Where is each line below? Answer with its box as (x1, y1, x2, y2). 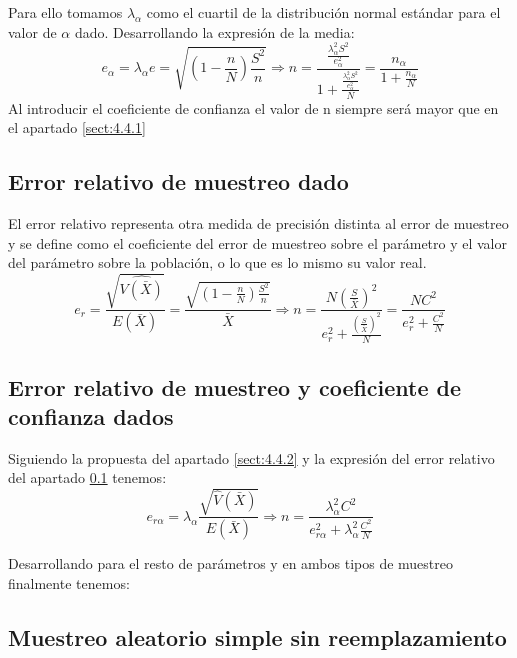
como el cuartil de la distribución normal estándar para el (146, 2, 501, 22)
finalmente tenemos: (8, 572, 130, 593)
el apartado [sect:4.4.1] (8, 117, 146, 138)
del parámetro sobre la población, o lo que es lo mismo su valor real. (8, 252, 427, 273)
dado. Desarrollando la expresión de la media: (74, 21, 355, 42)
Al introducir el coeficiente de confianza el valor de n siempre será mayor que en (8, 97, 499, 118)
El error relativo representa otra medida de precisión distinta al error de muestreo (8, 213, 509, 234)
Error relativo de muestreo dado (8, 166, 349, 197)
